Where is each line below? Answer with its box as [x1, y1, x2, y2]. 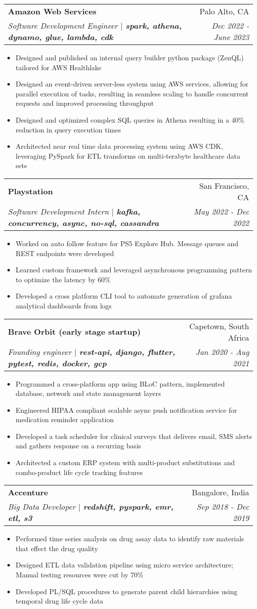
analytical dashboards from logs [15, 300, 112, 310]
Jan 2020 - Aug [195, 346, 249, 357]
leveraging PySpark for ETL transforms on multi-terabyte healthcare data [15, 150, 240, 161]
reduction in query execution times [15, 124, 121, 134]
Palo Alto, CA [199, 5, 249, 17]
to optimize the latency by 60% [15, 274, 111, 284]
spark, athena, [125, 20, 182, 31]
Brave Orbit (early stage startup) [8, 326, 141, 337]
